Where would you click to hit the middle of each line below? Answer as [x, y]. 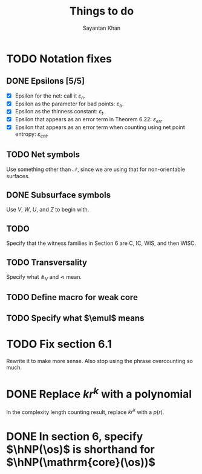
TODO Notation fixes [59, 58]
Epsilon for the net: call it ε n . [50, 96]
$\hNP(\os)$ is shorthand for [81, 449]
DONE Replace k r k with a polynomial [99, 393]
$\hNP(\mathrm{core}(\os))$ [81, 462]
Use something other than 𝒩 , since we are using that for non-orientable [96, 169]
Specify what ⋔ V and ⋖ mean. [44, 278]
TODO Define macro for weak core [72, 297]
